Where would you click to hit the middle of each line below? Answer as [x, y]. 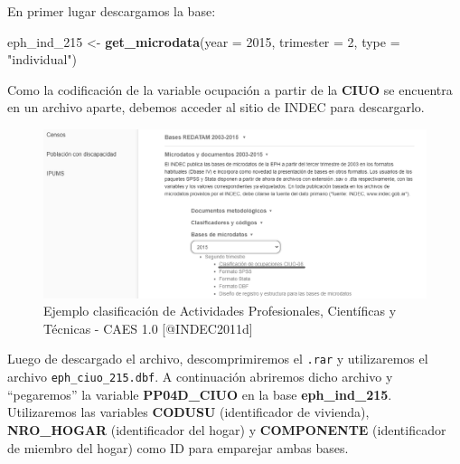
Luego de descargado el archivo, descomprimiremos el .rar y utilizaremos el [218, 359]
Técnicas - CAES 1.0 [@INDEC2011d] [148, 328]
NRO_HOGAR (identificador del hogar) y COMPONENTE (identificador [227, 429]
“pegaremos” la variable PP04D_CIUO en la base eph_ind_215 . [200, 394]
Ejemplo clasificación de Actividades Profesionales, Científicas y [220, 311]
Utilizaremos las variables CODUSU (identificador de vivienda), [188, 412]
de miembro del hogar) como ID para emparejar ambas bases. [178, 447]
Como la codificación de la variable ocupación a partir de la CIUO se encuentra [230, 89]
